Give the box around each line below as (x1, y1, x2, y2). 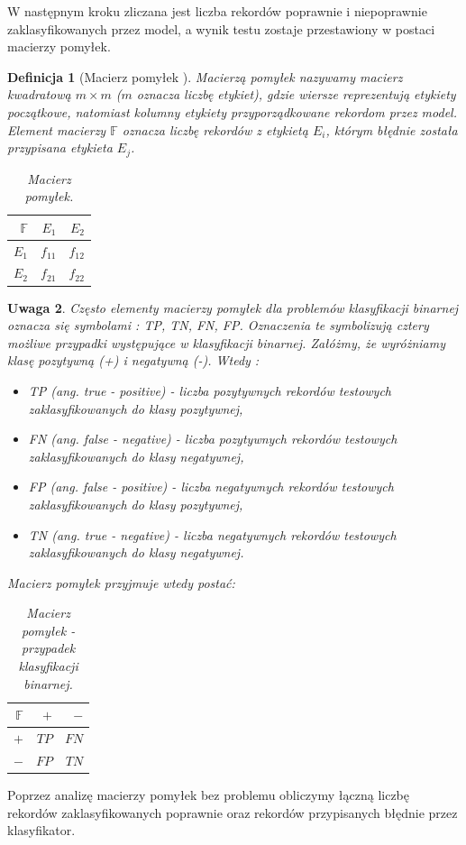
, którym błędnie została (325, 120, 458, 139)
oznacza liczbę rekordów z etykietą (122, 120, 308, 139)
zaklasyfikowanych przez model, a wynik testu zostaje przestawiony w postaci (7, 19, 435, 38)
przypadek (21, 638, 76, 657)
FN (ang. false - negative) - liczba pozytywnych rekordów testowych (28, 429, 397, 448)
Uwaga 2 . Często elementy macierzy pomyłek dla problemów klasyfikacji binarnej (7, 298, 459, 317)
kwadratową (7, 85, 71, 104)
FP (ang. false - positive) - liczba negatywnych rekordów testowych (28, 477, 394, 496)
